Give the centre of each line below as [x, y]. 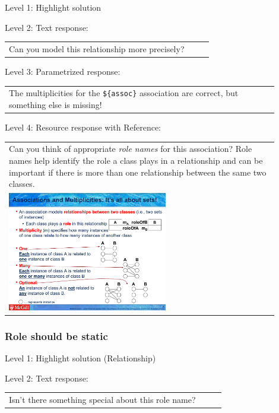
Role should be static [56, 336]
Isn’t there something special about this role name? [102, 399]
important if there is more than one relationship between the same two [138, 172]
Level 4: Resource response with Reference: [83, 127]
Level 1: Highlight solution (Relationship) [80, 358]
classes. [22, 184]
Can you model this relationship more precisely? [97, 48]
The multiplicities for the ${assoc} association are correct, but [124, 93]
